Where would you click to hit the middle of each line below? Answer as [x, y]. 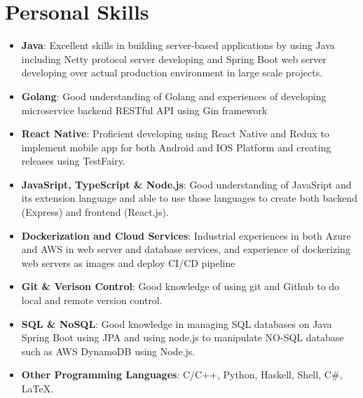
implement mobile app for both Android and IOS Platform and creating [176, 147]
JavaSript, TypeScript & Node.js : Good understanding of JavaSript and [186, 184]
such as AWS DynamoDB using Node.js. [108, 351]
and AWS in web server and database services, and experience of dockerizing [186, 249]
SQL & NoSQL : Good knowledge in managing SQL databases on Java [177, 323]
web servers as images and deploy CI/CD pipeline [128, 262]
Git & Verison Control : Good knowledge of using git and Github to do [180, 286]
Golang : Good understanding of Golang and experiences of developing [174, 96]
